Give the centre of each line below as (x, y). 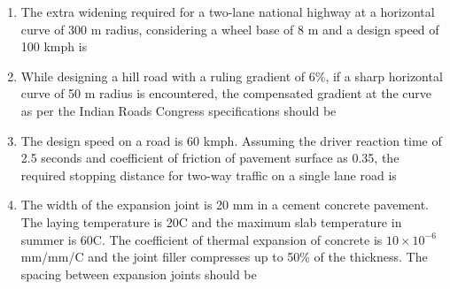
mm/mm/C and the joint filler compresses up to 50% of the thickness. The (224, 257)
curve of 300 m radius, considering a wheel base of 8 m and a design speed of (230, 29)
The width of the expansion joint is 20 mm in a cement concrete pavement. (225, 205)
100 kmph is (54, 46)
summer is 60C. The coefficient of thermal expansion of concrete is (202, 239)
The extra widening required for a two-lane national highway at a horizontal (228, 11)
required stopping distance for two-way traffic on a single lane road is (209, 175)
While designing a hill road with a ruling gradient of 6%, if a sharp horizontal (232, 76)
